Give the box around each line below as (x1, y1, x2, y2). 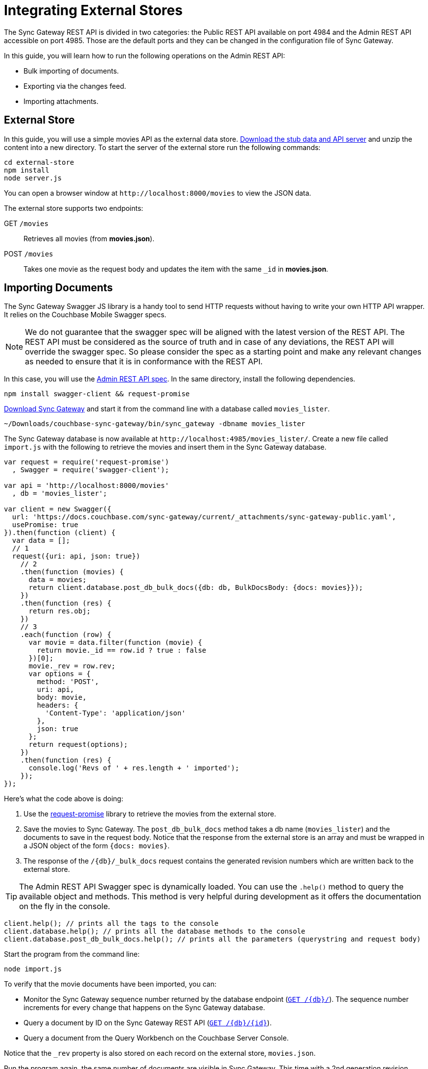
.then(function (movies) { (20, 568, 124, 576)
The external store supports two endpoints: (4, 204, 143, 212)
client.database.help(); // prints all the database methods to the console (4, 927, 306, 936)
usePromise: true (12, 521, 78, 529)
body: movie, (37, 693, 87, 702)
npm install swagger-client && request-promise (4, 390, 190, 398)
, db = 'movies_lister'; (12, 489, 107, 498)
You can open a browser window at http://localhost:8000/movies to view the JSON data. (4, 188, 311, 197)
